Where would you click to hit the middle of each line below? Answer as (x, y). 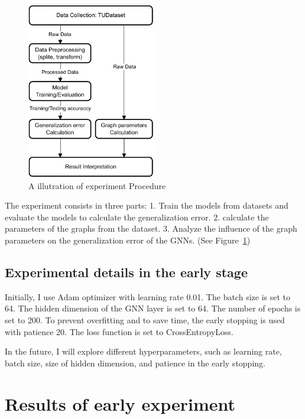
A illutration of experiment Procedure (97, 185)
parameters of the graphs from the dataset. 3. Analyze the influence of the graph (151, 228)
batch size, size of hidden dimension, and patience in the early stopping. (135, 363)
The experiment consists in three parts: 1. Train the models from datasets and (147, 205)
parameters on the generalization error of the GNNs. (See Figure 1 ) (128, 240)
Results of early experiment (120, 403)
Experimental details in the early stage (126, 272)
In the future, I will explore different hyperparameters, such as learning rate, (143, 351)
